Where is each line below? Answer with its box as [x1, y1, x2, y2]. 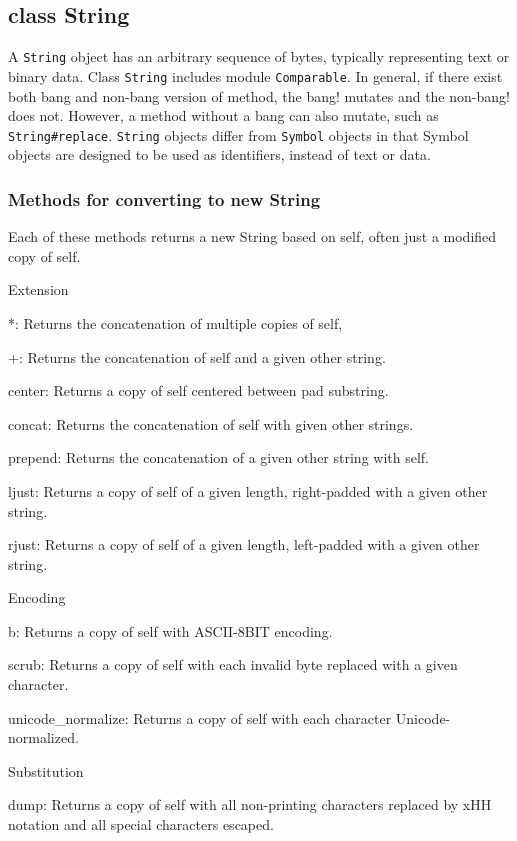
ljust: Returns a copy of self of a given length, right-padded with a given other [8, 480, 488, 501]
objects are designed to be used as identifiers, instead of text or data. [8, 144, 431, 165]
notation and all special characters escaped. [8, 814, 274, 835]
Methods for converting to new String [8, 186, 321, 211]
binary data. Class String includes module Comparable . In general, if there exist [8, 65, 503, 86]
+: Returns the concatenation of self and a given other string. [8, 346, 386, 367]
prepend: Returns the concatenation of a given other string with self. [8, 447, 429, 468]
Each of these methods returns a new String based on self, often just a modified [8, 226, 497, 247]
